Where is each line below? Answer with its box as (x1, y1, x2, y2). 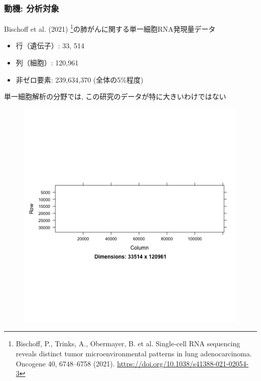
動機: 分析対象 (4, 2, 59, 14)
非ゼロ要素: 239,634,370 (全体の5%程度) (16, 74, 144, 85)
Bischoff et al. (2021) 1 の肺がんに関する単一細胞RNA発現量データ (4, 22, 216, 34)
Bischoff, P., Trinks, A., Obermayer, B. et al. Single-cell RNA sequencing (16, 338, 240, 349)
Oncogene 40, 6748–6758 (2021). (16, 358, 115, 368)
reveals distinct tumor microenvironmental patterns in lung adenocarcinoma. (16, 348, 252, 359)
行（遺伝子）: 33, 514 (16, 40, 84, 51)
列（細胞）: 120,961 (16, 57, 79, 68)
